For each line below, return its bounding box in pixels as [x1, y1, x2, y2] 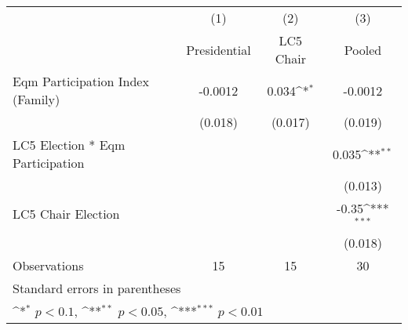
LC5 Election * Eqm [13, 136, 126, 154]
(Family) [13, 90, 60, 108]
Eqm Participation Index [13, 72, 149, 90]
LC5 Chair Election [13, 205, 120, 223]
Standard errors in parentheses [13, 278, 181, 297]
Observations [13, 256, 84, 274]
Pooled [344, 40, 382, 59]
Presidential [186, 40, 251, 59]
